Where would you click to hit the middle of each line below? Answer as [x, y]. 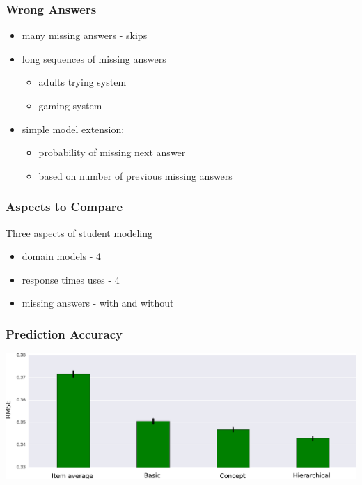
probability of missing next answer [112, 152]
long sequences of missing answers [94, 58]
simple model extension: [73, 129]
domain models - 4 [62, 256]
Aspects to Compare [64, 207]
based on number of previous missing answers [135, 175]
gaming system [70, 105]
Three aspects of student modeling [79, 232]
